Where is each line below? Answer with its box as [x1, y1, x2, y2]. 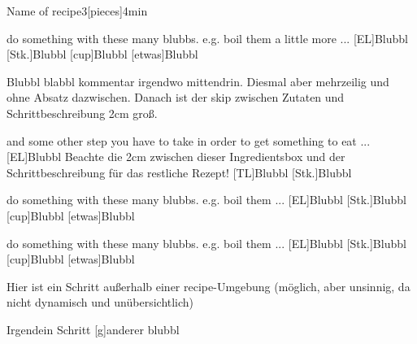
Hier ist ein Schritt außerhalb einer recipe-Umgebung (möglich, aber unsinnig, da [7, 277, 410, 294]
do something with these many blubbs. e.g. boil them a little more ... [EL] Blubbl [7, 29, 409, 46]
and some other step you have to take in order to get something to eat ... [7, 132, 371, 149]
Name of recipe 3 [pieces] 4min [7, 2, 148, 19]
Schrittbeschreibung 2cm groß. [7, 104, 158, 121]
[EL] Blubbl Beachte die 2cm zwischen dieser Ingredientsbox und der [7, 148, 345, 165]
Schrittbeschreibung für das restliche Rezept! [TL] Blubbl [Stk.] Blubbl [7, 163, 352, 181]
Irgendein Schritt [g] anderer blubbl [7, 320, 180, 337]
